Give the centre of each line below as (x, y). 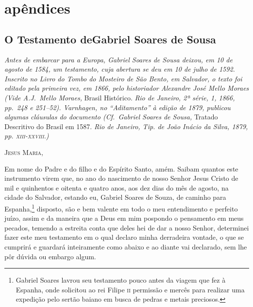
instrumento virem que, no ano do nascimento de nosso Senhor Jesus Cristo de (121, 178)
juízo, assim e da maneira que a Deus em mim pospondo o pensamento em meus (124, 218)
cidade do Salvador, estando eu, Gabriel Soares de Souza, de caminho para (115, 197)
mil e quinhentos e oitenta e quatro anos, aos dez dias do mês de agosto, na (117, 187)
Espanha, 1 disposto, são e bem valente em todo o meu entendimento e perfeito (121, 208)
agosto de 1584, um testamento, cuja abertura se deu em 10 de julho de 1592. (120, 69)
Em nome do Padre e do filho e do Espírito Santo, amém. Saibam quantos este (121, 168)
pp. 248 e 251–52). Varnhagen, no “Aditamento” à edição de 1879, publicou (118, 107)
